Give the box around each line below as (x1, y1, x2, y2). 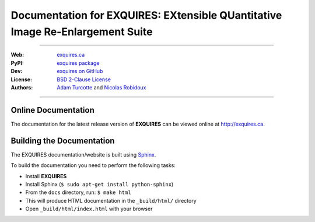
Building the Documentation (10, 136, 115, 145)
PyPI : (10, 59, 24, 67)
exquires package (57, 59, 100, 67)
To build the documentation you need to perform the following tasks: (10, 162, 176, 169)
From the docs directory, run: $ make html (25, 189, 131, 196)
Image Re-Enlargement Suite (10, 25, 153, 38)
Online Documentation (10, 105, 94, 115)
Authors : (10, 84, 33, 91)
